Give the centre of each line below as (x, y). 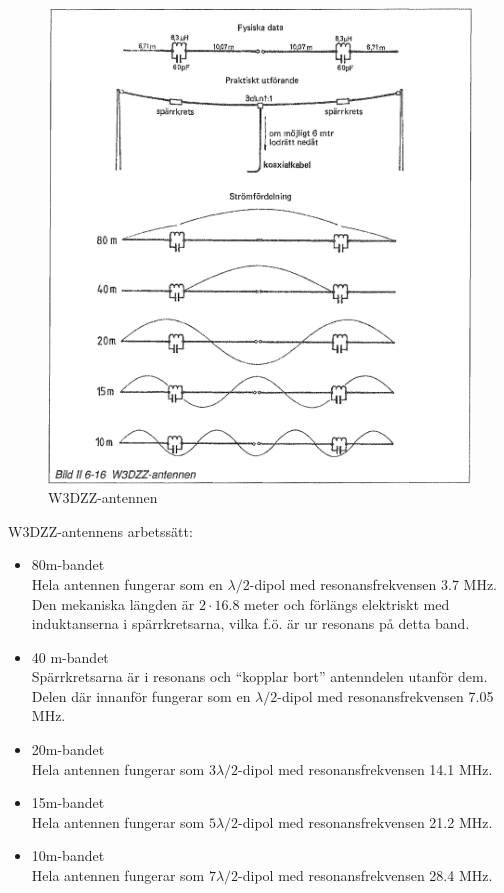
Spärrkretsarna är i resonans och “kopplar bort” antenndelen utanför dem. (259, 676)
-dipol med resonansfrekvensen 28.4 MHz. (365, 875)
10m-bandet (68, 855)
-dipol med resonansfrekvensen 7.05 (385, 695)
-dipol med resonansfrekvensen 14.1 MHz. (365, 768)
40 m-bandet (70, 656)
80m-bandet (68, 564)
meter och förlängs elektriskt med (347, 603)
